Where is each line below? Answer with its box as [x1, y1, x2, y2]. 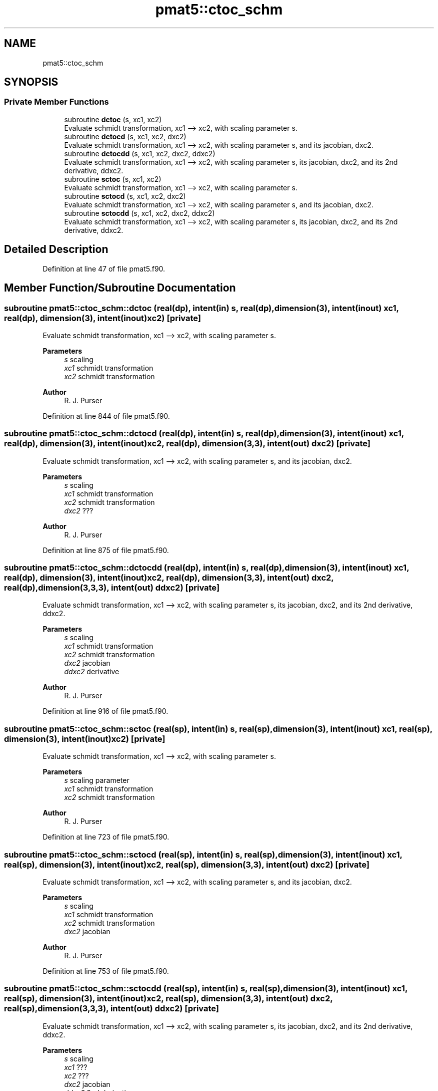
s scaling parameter [64, 776, 129, 785]
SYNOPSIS [4, 76, 58, 89]
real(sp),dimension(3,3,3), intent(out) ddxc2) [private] [4, 1003, 219, 1014]
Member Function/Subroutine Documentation [4, 282, 236, 295]
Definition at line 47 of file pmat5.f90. [42, 264, 165, 273]
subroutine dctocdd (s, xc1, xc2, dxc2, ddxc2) [64, 149, 215, 158]
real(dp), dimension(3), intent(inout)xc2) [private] [4, 313, 201, 323]
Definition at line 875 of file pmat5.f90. [42, 545, 169, 555]
